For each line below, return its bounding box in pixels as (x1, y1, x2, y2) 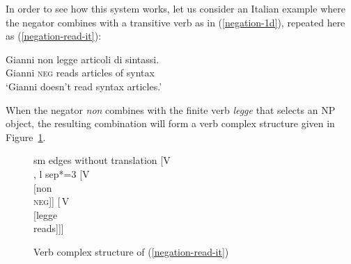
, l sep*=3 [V (33, 166, 90, 181)
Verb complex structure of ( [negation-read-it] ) (33, 244, 229, 258)
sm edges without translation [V (33, 153, 171, 167)
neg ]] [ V (33, 194, 70, 208)
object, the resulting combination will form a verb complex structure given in (6, 116, 335, 131)
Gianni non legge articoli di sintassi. (6, 51, 159, 66)
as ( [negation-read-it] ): (6, 28, 102, 43)
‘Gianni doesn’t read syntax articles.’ (6, 79, 162, 93)
